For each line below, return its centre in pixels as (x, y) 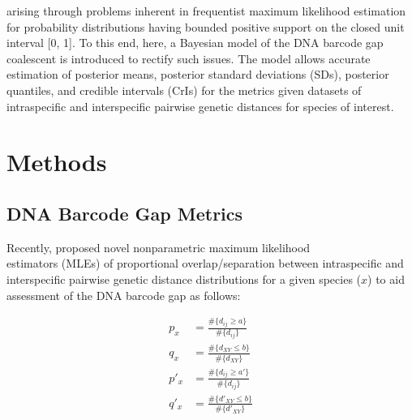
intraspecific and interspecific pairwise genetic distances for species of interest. (200, 106)
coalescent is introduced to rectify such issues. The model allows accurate (189, 58)
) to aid (386, 279)
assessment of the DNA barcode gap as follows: (124, 295)
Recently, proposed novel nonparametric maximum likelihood (159, 247)
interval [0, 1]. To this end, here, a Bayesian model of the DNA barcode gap (195, 43)
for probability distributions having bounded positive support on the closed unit (206, 26)
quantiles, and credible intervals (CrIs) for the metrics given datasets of (184, 90)
